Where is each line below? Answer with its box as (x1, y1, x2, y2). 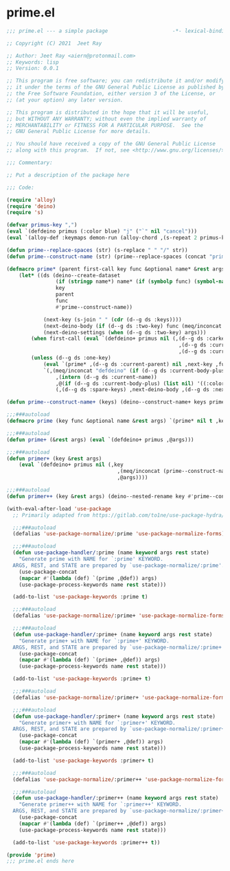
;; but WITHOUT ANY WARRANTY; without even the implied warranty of (6, 115, 207, 122)
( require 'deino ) (6, 202, 56, 210)
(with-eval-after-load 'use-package (6, 505, 111, 512)
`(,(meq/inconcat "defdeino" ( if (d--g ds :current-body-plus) (43, 367, 228, 374)
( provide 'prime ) (6, 851, 56, 859)
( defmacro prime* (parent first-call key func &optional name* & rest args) (6, 266, 228, 272)
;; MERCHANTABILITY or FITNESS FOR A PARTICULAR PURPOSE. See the (6, 121, 204, 128)
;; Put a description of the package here (6, 172, 130, 178)
